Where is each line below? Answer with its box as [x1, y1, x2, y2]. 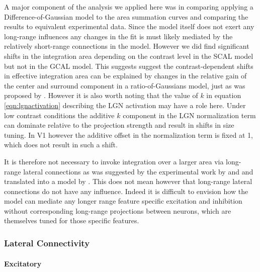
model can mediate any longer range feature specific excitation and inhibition [4, 196, 242, 206]
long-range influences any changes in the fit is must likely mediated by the [4, 31, 233, 41]
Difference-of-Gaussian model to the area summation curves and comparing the [4, 11, 248, 22]
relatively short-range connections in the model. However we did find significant [4, 41, 249, 51]
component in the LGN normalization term [123, 110, 256, 120]
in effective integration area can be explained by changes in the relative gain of [4, 70, 247, 81]
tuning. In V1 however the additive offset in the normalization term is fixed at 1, [4, 129, 253, 140]
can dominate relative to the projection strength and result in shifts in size [4, 120, 234, 130]
